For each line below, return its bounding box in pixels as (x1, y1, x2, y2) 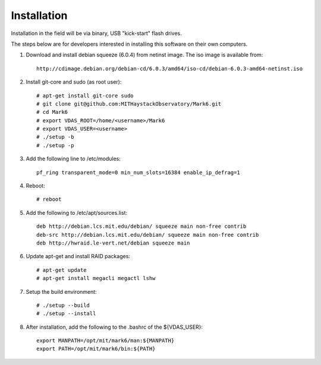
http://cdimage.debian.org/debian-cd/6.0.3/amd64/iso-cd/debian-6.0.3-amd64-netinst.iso (36, 65, 303, 72)
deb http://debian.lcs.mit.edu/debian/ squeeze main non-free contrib (36, 223, 247, 230)
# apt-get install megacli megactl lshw (36, 275, 156, 282)
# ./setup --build (36, 301, 90, 309)
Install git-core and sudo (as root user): (26, 78, 122, 85)
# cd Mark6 (36, 109, 68, 116)
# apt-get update (36, 266, 87, 273)
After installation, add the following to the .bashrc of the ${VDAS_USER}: (26, 323, 203, 331)
